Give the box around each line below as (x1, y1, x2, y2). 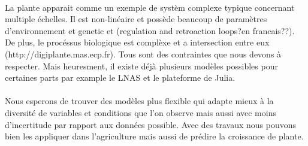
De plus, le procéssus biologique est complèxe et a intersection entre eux (5, 36, 270, 48)
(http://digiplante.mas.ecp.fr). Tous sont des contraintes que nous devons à (5, 47, 282, 60)
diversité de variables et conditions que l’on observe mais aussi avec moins (5, 106, 276, 118)
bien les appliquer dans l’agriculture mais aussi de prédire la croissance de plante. (5, 130, 304, 142)
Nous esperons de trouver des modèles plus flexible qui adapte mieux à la (5, 95, 274, 107)
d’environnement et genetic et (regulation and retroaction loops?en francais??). (5, 24, 295, 36)
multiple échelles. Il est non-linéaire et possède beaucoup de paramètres (5, 13, 267, 25)
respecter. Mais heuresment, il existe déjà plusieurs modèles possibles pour (5, 59, 278, 72)
